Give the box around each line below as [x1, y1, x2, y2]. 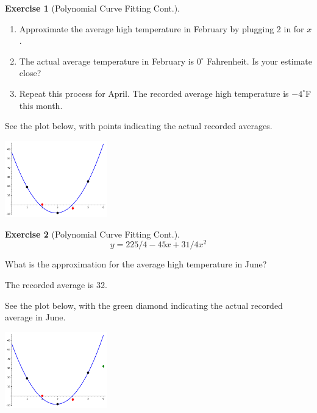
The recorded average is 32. [5, 278, 107, 291]
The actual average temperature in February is [19, 54, 194, 67]
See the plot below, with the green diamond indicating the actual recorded [5, 298, 283, 311]
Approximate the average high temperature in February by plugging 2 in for [19, 22, 304, 35]
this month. [19, 99, 63, 111]
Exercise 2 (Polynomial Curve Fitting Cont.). [5, 227, 180, 240]
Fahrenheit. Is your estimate [207, 54, 312, 67]
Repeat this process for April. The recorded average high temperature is [19, 86, 289, 99]
